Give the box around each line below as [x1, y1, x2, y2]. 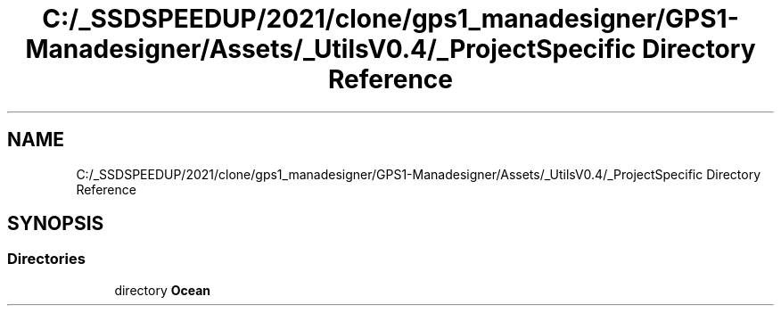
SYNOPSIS [7, 212, 104, 235]
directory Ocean [114, 282, 211, 298]
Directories [7, 250, 86, 268]
